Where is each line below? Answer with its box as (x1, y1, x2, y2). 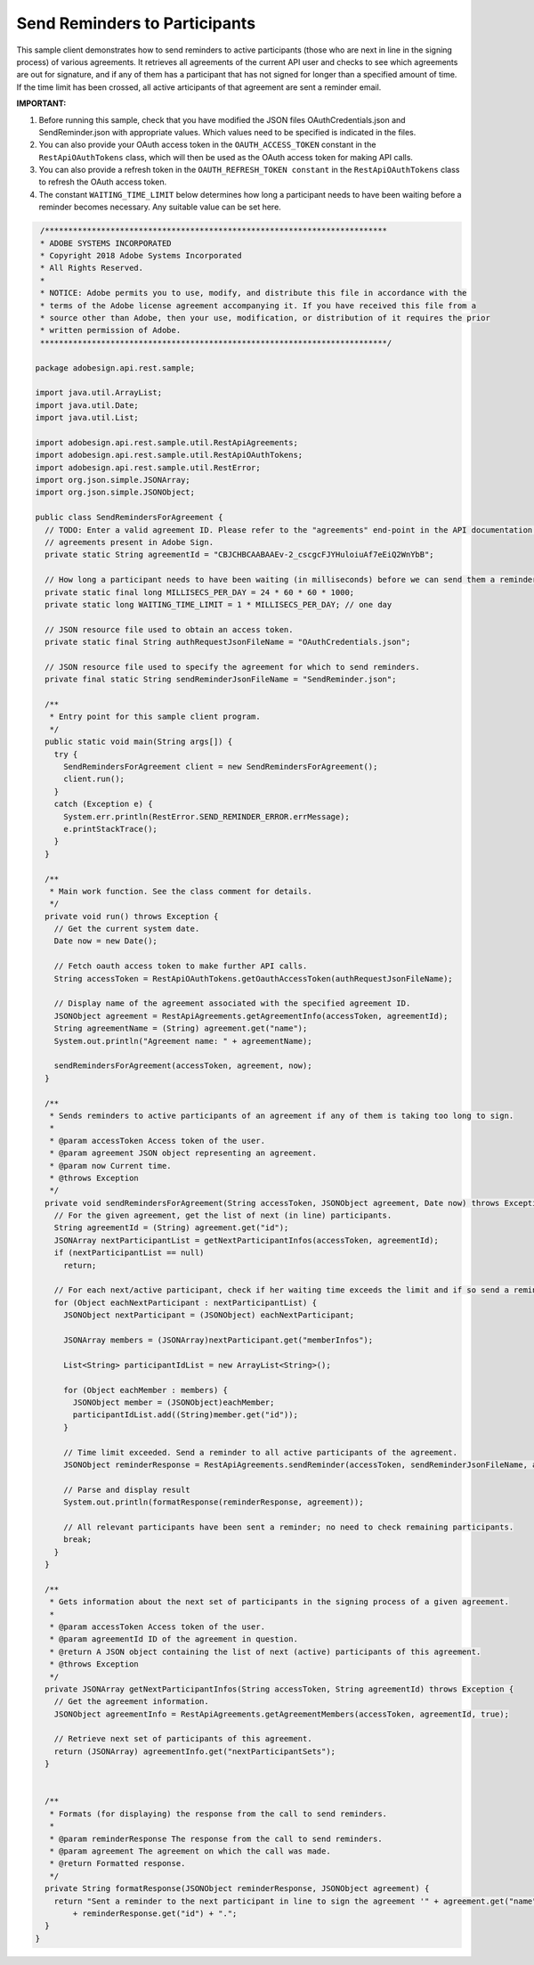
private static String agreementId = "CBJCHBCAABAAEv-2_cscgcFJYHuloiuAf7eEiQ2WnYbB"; (44, 550, 435, 560)
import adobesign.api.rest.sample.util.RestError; (35, 462, 262, 472)
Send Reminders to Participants (16, 13, 256, 33)
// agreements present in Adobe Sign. (44, 537, 214, 547)
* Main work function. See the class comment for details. (49, 886, 312, 896)
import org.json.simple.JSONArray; (35, 475, 190, 485)
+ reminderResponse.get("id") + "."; (72, 1908, 238, 1919)
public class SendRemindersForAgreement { (35, 512, 223, 523)
